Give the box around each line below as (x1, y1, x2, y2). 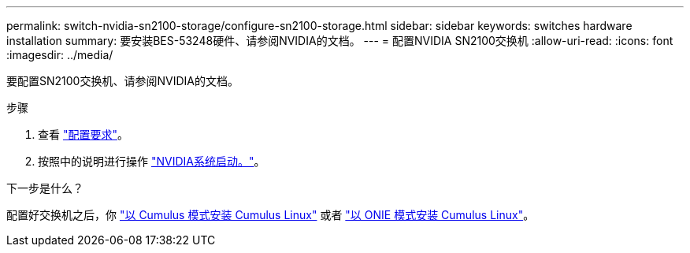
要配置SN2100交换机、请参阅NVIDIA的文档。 (6, 74, 239, 87)
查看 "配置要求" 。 (38, 128, 128, 141)
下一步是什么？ (6, 181, 83, 195)
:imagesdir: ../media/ (6, 48, 113, 61)
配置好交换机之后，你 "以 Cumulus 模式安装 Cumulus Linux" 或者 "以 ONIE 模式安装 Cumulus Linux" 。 (6, 208, 535, 221)
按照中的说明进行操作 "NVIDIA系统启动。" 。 (38, 154, 265, 168)
